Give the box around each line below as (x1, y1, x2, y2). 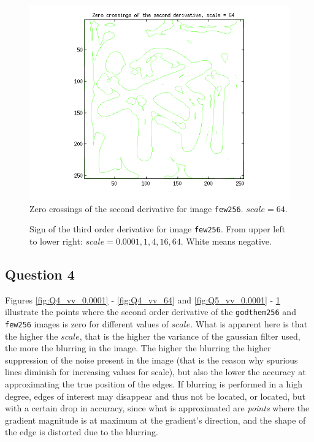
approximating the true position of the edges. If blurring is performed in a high (5, 377, 303, 390)
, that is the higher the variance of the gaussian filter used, (79, 329, 301, 342)
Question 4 (5, 264, 75, 283)
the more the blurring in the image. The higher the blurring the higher (5, 341, 271, 354)
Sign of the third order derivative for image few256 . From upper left (29, 223, 286, 235)
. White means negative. (180, 234, 272, 247)
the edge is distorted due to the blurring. (5, 425, 158, 438)
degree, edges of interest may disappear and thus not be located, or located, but (5, 389, 306, 402)
